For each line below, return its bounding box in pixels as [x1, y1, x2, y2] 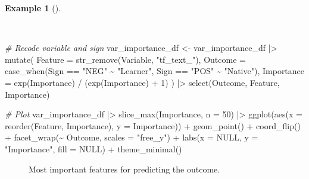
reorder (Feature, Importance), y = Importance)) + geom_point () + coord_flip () [5, 119, 301, 132]
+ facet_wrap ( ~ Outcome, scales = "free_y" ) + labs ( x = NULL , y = [5, 131, 258, 143]
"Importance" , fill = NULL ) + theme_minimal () [5, 142, 182, 155]
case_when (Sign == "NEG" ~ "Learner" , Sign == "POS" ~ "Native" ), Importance [5, 65, 305, 77]
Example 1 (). [5, 2, 61, 14]
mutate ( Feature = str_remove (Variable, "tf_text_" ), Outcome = [5, 53, 246, 65]
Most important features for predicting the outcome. [29, 162, 220, 175]
